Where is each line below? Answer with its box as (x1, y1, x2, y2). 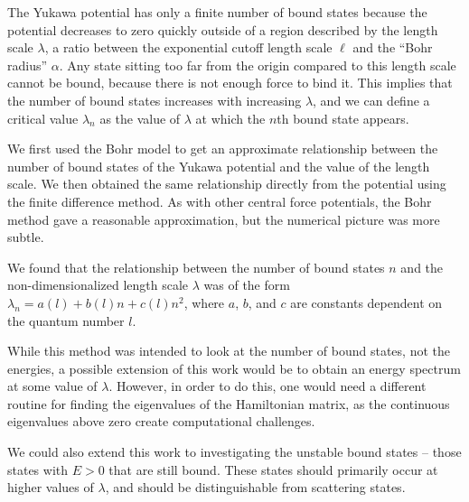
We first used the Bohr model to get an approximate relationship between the (7, 139, 438, 158)
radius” (7, 55, 48, 74)
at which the (195, 108, 266, 127)
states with (7, 460, 69, 479)
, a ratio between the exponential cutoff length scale (44, 38, 333, 57)
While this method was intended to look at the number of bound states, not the (7, 341, 450, 360)
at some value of (7, 376, 98, 395)
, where (183, 293, 225, 311)
